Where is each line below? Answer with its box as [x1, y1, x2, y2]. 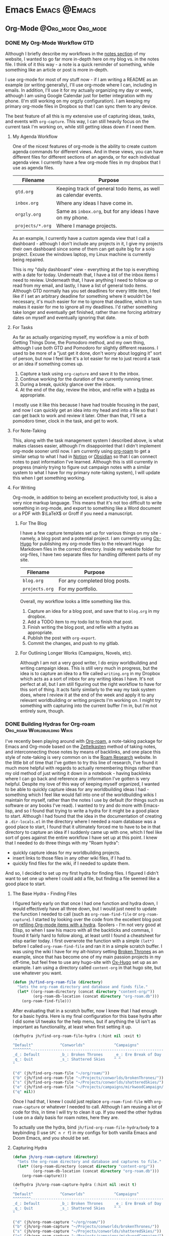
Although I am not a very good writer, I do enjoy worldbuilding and [20, 660, 157, 666]
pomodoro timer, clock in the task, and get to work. [12, 418, 119, 424]
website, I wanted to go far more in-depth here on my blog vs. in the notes [5, 56, 159, 62]
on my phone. [56, 214, 89, 221]
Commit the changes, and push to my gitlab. [27, 640, 120, 646]
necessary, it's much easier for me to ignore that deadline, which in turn [12, 298, 162, 304]
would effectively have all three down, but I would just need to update [12, 906, 157, 912]
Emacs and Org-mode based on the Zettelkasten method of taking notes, [5, 744, 157, 750]
